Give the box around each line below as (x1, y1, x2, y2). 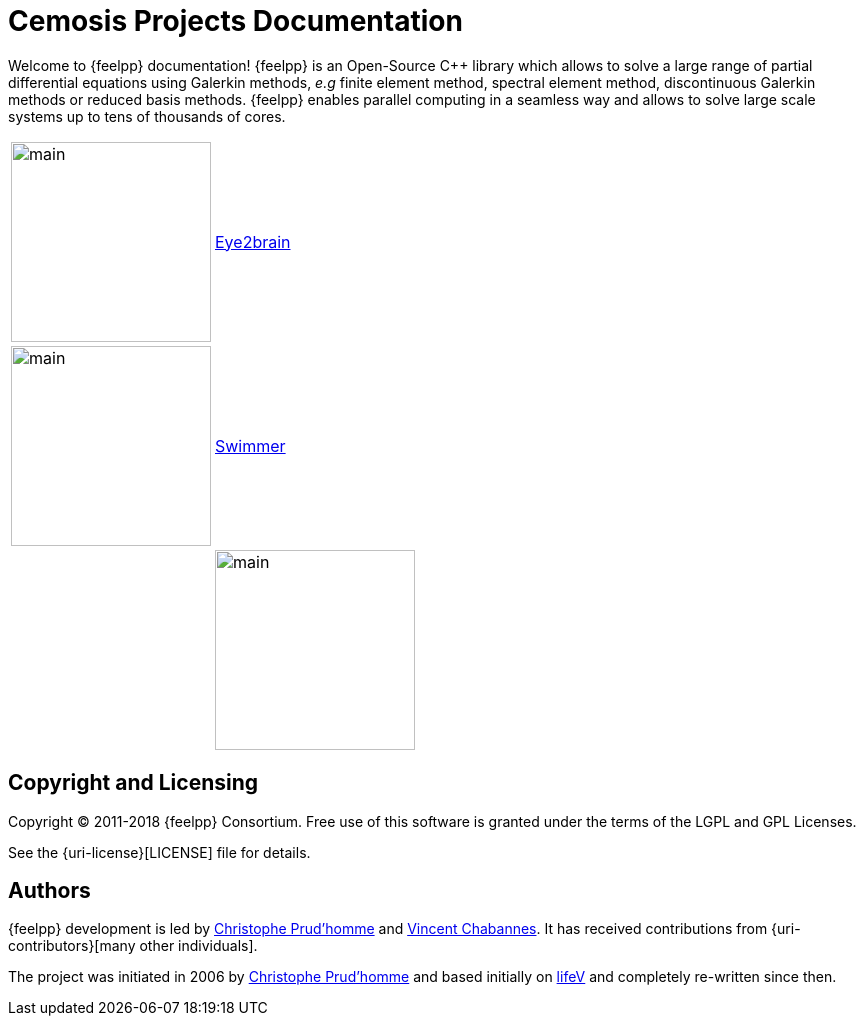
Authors (8, 878, 91, 904)
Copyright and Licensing (8, 770, 259, 796)
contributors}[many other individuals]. (8, 937, 258, 955)
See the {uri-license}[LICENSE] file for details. (8, 843, 311, 861)
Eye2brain (215, 231, 291, 252)
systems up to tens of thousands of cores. (8, 107, 286, 125)
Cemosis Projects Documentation (8, 4, 463, 38)
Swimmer (215, 435, 286, 456)
